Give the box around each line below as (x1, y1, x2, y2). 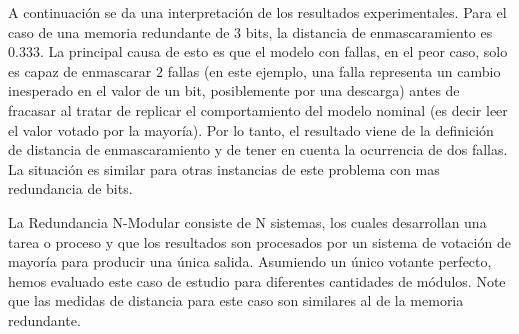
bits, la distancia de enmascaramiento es (245, 21, 493, 42)
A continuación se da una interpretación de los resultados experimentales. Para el (8, 2, 507, 22)
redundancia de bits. (8, 178, 133, 199)
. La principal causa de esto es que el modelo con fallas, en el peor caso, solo (39, 41, 508, 62)
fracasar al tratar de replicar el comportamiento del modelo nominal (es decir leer (8, 99, 508, 120)
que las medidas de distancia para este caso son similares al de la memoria (8, 290, 464, 311)
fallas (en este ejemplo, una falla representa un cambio (167, 60, 501, 81)
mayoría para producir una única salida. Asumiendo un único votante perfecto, (8, 251, 492, 272)
